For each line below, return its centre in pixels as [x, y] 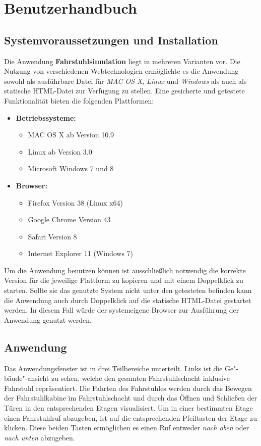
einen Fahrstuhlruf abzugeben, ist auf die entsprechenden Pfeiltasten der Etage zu [130, 417]
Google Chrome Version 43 [69, 219]
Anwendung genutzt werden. [48, 319]
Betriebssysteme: [46, 117]
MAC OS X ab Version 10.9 [71, 135]
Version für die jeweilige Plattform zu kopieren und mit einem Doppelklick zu [124, 280]
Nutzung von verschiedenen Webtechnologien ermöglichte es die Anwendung [121, 71]
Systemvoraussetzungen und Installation [111, 40]
